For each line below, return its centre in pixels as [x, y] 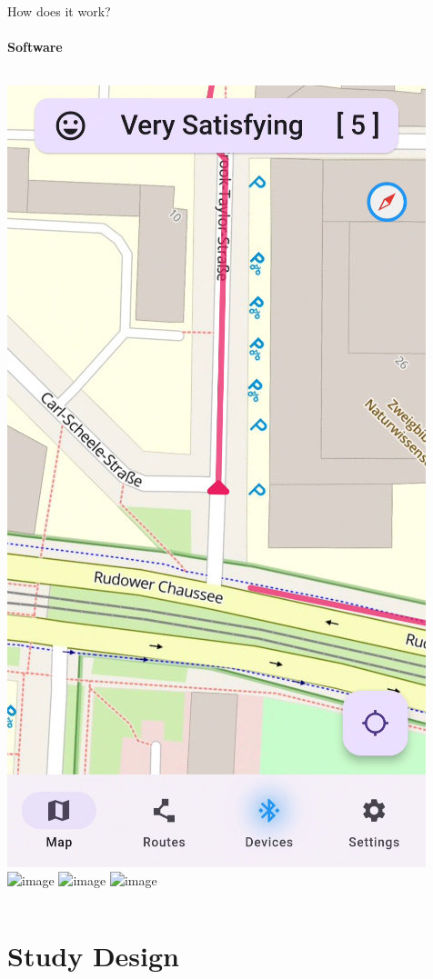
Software [35, 47]
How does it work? [59, 11]
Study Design [94, 955]
